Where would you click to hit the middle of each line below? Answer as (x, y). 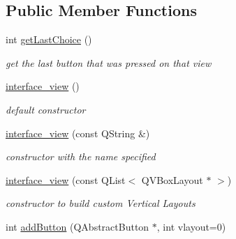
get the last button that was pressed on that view (109, 62)
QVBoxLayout (172, 179)
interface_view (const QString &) (78, 133)
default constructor (46, 109)
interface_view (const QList (66, 179)
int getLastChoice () (49, 39)
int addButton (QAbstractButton (78, 226)
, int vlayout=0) (191, 226)
